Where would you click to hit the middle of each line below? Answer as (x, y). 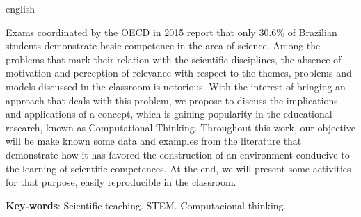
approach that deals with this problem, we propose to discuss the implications (172, 100)
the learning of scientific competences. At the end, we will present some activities (178, 168)
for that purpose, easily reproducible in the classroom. (121, 182)
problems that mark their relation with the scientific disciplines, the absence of (174, 59)
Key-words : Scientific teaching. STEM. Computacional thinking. (146, 205)
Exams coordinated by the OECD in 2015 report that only (131, 32)
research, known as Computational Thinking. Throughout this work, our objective (180, 127)
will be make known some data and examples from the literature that (154, 141)
